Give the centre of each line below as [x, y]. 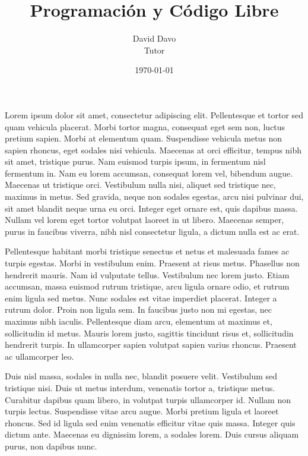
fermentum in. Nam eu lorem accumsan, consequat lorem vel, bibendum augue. [149, 173]
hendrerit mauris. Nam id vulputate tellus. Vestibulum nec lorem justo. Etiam [147, 274]
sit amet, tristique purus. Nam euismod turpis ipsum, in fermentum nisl [135, 161]
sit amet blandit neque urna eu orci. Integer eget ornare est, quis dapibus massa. [151, 208]
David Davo [154, 38]
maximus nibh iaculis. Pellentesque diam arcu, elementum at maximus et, [139, 321]
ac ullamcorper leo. [39, 356]
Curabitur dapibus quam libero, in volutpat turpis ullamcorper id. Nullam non [148, 399]
